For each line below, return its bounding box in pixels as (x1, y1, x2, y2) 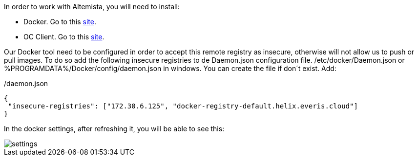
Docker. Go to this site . (23, 18, 96, 26)
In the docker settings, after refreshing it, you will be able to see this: (4, 124, 225, 133)
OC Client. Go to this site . (23, 33, 104, 41)
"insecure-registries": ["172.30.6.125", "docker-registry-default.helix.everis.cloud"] (8, 102, 358, 110)
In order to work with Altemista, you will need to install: (4, 2, 180, 11)
